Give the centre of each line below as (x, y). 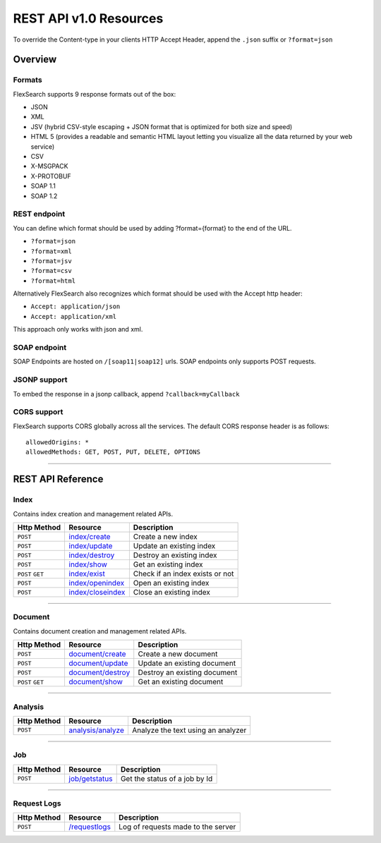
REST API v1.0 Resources (88, 18)
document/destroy (99, 672)
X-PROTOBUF (51, 176)
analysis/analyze (97, 730)
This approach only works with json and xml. (78, 329)
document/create (97, 654)
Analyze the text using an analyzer (189, 730)
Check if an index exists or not (183, 574)
